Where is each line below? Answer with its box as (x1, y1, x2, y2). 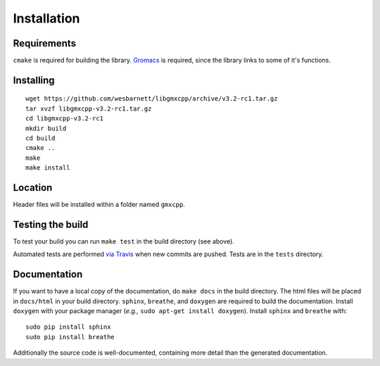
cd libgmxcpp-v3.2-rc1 (25, 115, 104, 122)
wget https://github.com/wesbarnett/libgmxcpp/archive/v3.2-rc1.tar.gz (25, 95, 278, 103)
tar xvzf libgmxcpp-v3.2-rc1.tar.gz (25, 104, 152, 113)
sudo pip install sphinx (25, 323, 111, 331)
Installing (13, 74, 56, 86)
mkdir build (25, 124, 67, 132)
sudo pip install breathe (25, 333, 115, 341)
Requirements (13, 37, 77, 49)
